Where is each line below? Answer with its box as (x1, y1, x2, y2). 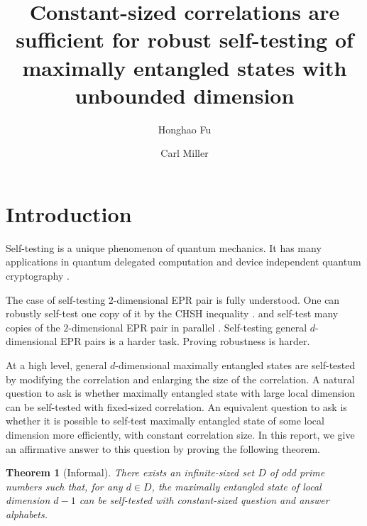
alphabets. (6, 506, 48, 521)
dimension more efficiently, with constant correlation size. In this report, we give (6, 427, 355, 442)
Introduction (6, 199, 132, 228)
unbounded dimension (75, 80, 295, 109)
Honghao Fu (158, 121, 212, 136)
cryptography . (6, 268, 70, 283)
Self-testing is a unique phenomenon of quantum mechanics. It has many (6, 240, 322, 255)
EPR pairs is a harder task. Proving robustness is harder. (60, 334, 310, 349)
